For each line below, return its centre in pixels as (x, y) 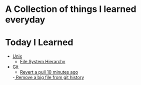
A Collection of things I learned (71, 9)
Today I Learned (39, 42)
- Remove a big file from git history (48, 78)
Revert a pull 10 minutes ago (49, 72)
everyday (25, 20)
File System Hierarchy (42, 62)
